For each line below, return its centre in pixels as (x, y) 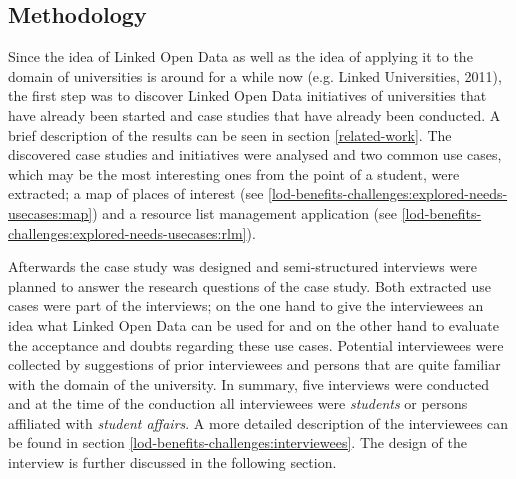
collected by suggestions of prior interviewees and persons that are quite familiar (254, 364)
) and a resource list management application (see (244, 212)
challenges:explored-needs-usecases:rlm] (127, 232)
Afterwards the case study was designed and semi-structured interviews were (243, 266)
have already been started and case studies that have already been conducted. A (254, 114)
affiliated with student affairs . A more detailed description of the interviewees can (258, 422)
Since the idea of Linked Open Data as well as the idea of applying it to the (240, 56)
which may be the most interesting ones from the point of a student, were (234, 173)
